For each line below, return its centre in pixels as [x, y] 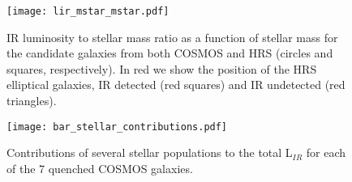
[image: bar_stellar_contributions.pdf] [117, 127]
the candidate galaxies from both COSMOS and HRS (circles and [170, 53]
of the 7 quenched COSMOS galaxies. [100, 168]
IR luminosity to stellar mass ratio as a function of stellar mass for [172, 37]
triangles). [32, 101]
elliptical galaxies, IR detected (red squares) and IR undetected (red [176, 85]
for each [326, 152]
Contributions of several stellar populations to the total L [150, 152]
